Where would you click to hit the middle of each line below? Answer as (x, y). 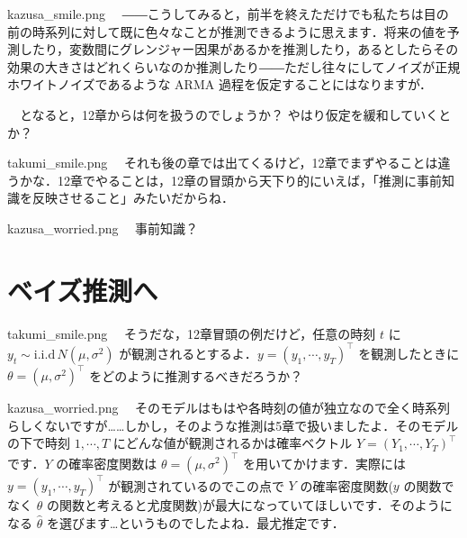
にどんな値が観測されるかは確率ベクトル (233, 443)
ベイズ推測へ (83, 290)
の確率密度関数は (107, 463)
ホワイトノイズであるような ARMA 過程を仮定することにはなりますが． (220, 84)
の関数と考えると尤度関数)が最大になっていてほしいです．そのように (249, 505)
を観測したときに (409, 353)
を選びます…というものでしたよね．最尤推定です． (195, 522)
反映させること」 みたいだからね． (133, 198)
